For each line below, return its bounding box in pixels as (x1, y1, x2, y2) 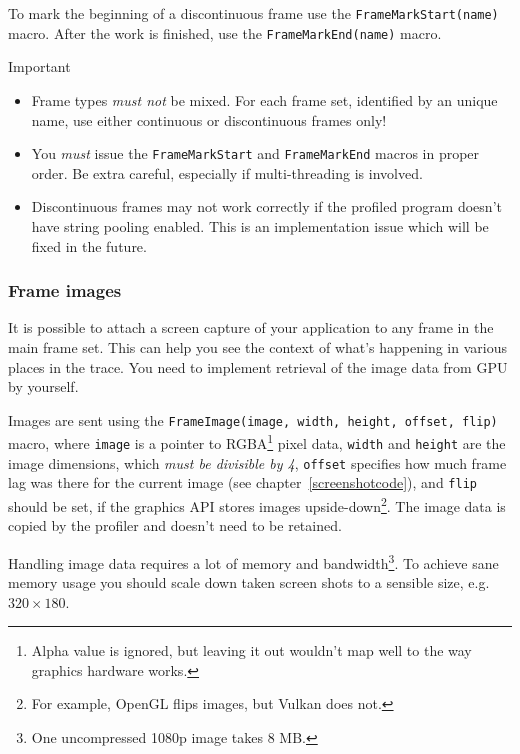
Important (8, 56, 71, 77)
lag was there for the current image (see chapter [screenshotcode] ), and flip (8, 472, 477, 493)
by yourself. (8, 376, 79, 397)
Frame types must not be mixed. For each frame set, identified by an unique (31, 89, 498, 110)
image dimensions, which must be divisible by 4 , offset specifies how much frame (8, 452, 507, 473)
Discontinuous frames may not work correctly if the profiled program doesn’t (31, 196, 502, 217)
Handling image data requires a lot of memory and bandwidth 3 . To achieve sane (8, 549, 499, 573)
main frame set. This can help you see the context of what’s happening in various (8, 336, 507, 357)
